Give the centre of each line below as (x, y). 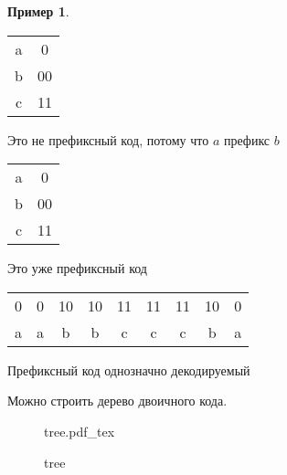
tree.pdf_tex (80, 431)
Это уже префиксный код (77, 268)
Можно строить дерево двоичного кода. (117, 401)
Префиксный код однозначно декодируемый (129, 369)
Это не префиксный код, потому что (108, 139)
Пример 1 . (38, 11)
